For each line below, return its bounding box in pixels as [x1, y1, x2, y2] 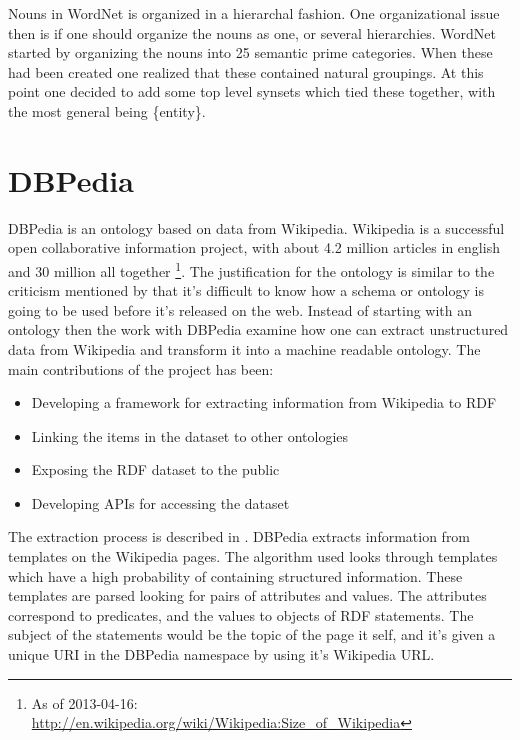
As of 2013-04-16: [31, 692, 138, 713]
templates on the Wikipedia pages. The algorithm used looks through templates [8, 546, 498, 567]
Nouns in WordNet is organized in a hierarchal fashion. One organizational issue [8, 3, 500, 23]
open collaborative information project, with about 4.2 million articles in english [8, 237, 500, 258]
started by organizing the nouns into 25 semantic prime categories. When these [8, 42, 493, 63]
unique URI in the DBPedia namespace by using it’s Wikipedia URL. [8, 644, 435, 665]
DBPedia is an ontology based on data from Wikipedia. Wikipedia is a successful [8, 217, 505, 238]
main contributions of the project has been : [8, 358, 274, 379]
